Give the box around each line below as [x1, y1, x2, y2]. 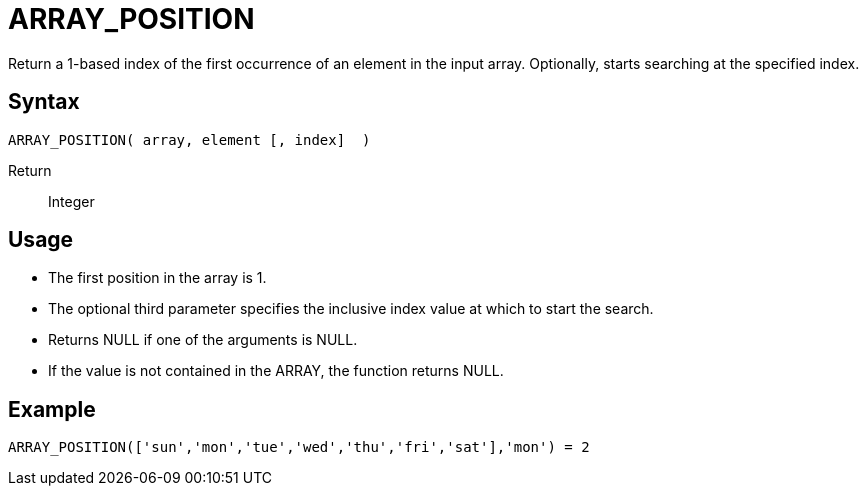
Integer [48, 192, 95, 210]
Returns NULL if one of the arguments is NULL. [48, 331, 358, 349]
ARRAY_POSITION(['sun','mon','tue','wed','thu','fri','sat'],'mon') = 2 [8, 439, 590, 456]
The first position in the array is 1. [48, 269, 267, 287]
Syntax [8, 89, 80, 115]
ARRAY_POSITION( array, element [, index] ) [8, 131, 371, 148]
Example [8, 396, 96, 422]
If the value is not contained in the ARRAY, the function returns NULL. [48, 362, 504, 380]
